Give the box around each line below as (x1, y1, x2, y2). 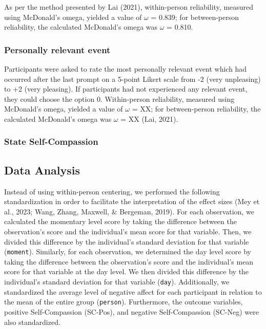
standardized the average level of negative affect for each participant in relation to (4, 286, 262, 297)
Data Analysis (4, 162, 80, 178)
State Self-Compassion (4, 135, 98, 148)
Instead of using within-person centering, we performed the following (4, 186, 220, 196)
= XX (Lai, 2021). (120, 113, 178, 124)
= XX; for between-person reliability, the (132, 103, 261, 114)
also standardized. (4, 316, 60, 327)
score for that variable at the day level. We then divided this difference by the (4, 266, 249, 277)
